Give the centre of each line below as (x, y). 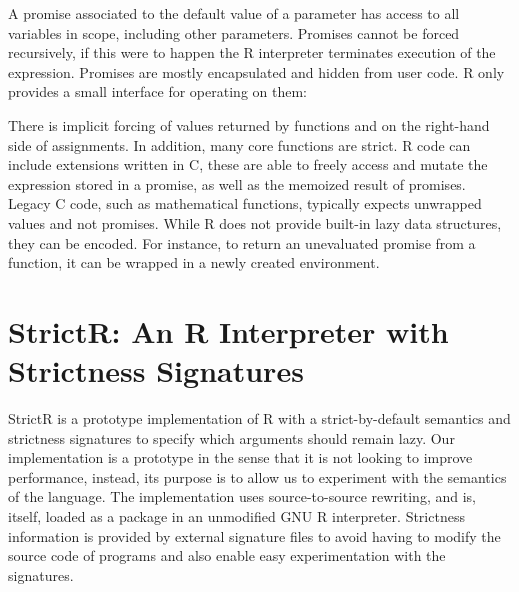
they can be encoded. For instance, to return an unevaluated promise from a (242, 242)
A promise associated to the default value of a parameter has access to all (234, 13)
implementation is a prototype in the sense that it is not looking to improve (240, 457)
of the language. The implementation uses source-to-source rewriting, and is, (242, 496)
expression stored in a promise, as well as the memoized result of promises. (237, 183)
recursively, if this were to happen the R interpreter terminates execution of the (252, 52)
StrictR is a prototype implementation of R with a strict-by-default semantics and (259, 418)
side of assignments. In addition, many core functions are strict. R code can (239, 144)
